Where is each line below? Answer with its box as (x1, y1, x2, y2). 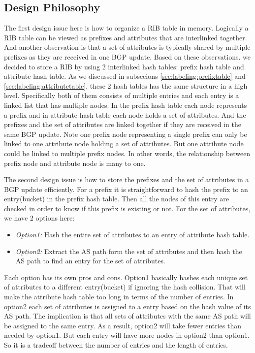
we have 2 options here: (4, 213, 75, 223)
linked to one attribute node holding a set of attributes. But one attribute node (4, 138, 244, 149)
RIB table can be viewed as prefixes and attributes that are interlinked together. (4, 32, 247, 42)
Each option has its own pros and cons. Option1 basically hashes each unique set (4, 272, 248, 282)
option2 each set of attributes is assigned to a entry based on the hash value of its (4, 301, 251, 311)
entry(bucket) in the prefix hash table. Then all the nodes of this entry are (4, 193, 229, 204)
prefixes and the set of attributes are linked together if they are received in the (4, 119, 241, 129)
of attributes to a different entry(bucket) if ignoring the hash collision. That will (4, 282, 246, 292)
